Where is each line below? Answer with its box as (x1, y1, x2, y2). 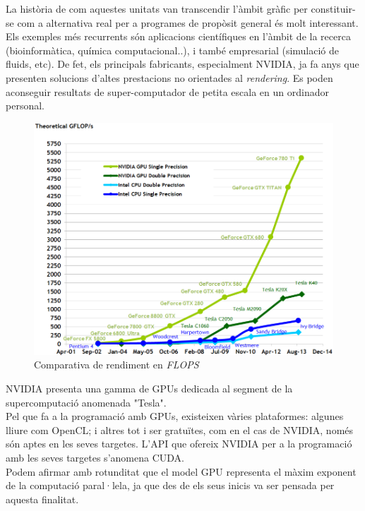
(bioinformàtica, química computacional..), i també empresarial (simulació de (6, 42, 340, 57)
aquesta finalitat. (6, 491, 79, 506)
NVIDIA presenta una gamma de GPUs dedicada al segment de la (6, 381, 293, 396)
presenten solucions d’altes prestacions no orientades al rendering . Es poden (6, 70, 333, 85)
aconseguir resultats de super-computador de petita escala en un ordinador (6, 84, 329, 99)
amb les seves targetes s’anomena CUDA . (6, 450, 184, 464)
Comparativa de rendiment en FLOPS (34, 357, 199, 372)
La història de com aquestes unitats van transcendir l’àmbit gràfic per (6, 1, 308, 16)
